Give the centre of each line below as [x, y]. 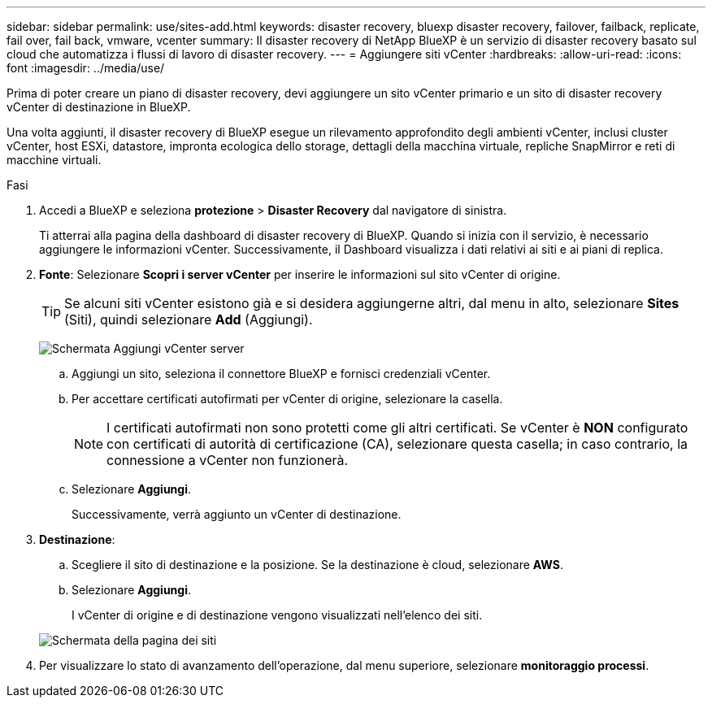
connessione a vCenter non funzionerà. [228, 460]
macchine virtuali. [54, 160]
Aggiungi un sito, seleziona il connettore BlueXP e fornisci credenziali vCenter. [281, 374]
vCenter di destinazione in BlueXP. [99, 107]
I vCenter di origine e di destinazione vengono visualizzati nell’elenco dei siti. [277, 615]
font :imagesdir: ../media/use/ [86, 68]
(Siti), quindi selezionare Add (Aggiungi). [189, 319]
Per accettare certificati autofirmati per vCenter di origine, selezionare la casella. [287, 399]
